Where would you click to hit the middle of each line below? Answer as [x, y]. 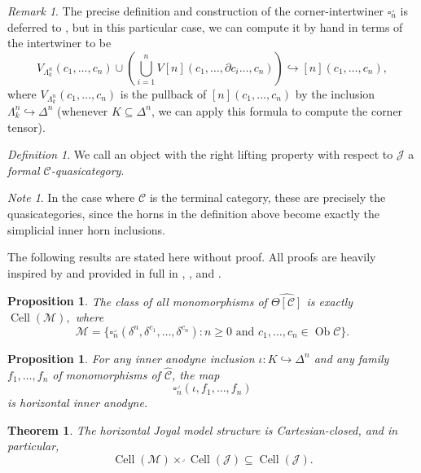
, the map [196, 374]
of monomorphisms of [106, 374]
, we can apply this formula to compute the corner [277, 110]
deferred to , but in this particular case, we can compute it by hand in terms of [205, 26]
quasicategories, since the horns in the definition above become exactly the [193, 213]
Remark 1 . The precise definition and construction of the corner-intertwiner [195, 11]
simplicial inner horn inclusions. [87, 229]
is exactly [330, 301]
